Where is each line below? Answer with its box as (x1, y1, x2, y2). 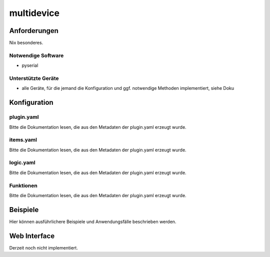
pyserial (21, 62, 38, 68)
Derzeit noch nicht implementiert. (9, 245, 78, 251)
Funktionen (9, 182, 37, 189)
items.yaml (9, 136, 37, 143)
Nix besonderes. (9, 40, 43, 46)
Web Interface (9, 232, 55, 240)
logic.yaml (9, 159, 35, 166)
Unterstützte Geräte (9, 75, 59, 82)
